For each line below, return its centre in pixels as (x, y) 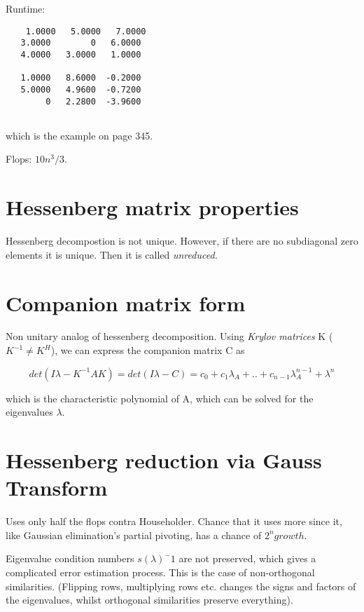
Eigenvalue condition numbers (70, 558)
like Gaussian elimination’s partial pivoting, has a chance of (134, 535)
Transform (57, 488)
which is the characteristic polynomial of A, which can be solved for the (160, 398)
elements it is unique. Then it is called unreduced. (112, 254)
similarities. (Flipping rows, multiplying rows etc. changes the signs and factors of (181, 586)
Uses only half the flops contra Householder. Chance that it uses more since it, (174, 521)
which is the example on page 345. (79, 135)
